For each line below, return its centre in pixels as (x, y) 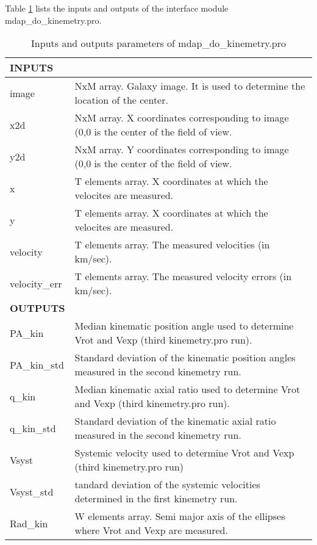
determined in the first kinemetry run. (156, 499)
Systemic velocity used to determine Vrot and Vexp (184, 453)
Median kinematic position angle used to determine (184, 326)
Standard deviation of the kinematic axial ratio (175, 421)
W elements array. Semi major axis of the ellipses (180, 516)
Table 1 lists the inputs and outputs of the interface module (117, 8)
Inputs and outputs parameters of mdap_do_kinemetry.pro (158, 43)
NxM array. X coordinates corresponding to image (182, 118)
